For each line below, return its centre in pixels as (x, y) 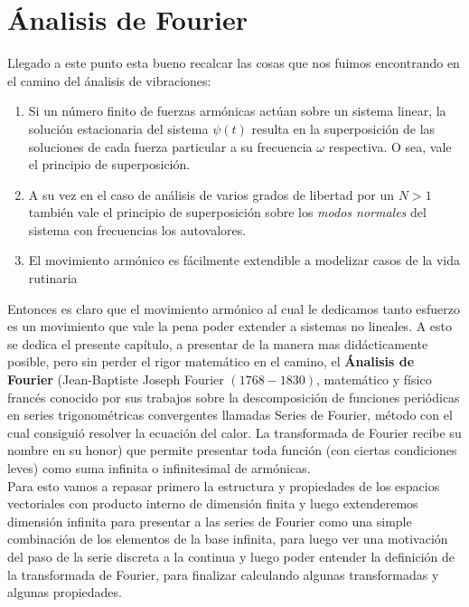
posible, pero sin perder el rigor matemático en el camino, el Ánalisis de (211, 361)
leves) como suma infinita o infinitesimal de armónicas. (159, 468)
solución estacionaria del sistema (118, 128)
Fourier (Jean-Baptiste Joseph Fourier (116, 379)
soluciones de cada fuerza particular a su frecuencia (170, 146)
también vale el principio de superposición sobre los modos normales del (227, 212)
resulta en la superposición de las (343, 128)
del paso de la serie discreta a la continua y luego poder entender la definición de (231, 556)
